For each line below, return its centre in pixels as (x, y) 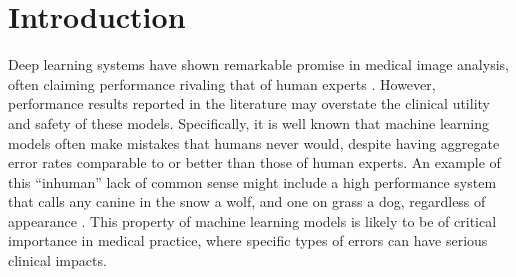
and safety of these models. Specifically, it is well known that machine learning (249, 122)
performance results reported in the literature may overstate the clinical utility (249, 103)
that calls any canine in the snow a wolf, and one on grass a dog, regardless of (247, 201)
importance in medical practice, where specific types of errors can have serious (248, 240)
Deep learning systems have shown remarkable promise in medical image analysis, (258, 64)
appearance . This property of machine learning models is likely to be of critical (252, 220)
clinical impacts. (57, 260)
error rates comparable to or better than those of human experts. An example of (254, 162)
